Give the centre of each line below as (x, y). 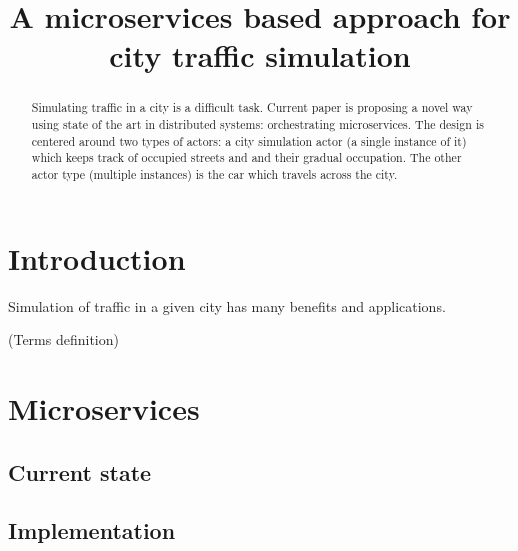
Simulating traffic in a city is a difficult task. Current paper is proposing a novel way (252, 107)
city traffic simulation (260, 55)
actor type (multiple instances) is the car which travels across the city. (214, 173)
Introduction (97, 257)
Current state (80, 471)
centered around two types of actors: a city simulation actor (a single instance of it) (249, 140)
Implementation (92, 530)
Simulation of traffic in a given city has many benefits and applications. (227, 305)
